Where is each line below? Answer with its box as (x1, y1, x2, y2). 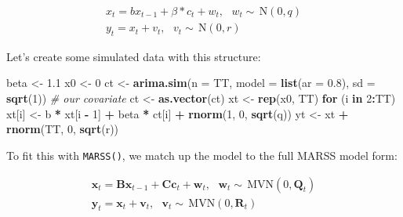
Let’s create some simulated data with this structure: (6, 48, 261, 64)
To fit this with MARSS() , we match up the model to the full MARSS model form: (6, 146, 398, 163)
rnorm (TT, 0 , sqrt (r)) (6, 121, 119, 137)
